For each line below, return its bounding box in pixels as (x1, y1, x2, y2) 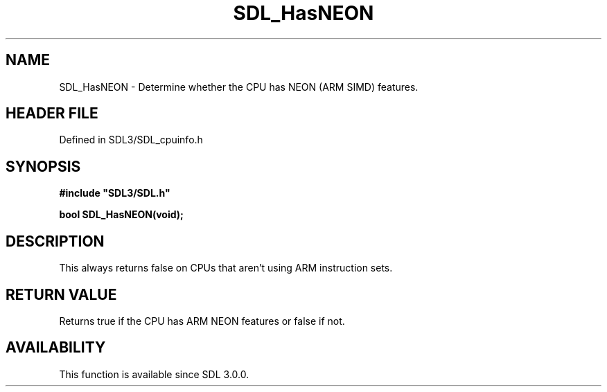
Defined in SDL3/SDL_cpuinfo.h (59, 134, 203, 146)
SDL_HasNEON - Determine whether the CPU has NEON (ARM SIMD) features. (59, 80, 419, 93)
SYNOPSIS (6, 157, 81, 175)
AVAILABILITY (6, 339, 106, 357)
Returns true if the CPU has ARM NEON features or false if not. (59, 314, 345, 327)
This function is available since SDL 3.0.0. (59, 368, 249, 380)
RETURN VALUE (6, 285, 117, 303)
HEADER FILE (6, 105, 98, 123)
